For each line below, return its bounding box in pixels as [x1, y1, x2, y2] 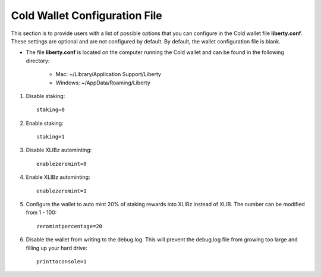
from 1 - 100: [26, 209, 57, 216]
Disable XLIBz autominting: [26, 146, 92, 154]
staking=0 [36, 106, 65, 113]
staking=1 [36, 134, 65, 140]
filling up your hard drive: [26, 244, 87, 251]
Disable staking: [26, 92, 65, 99]
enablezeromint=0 [36, 160, 87, 167]
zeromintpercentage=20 [36, 223, 103, 229]
